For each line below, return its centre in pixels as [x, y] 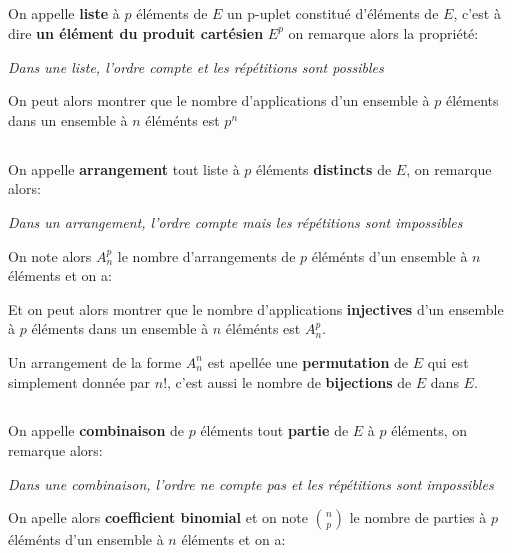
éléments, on [429, 430]
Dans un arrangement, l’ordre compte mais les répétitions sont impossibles [235, 221]
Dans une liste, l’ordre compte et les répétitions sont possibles [196, 66]
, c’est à [477, 13]
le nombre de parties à [418, 517]
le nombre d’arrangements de [206, 255]
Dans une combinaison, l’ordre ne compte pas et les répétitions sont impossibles [251, 483]
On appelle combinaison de [96, 430]
